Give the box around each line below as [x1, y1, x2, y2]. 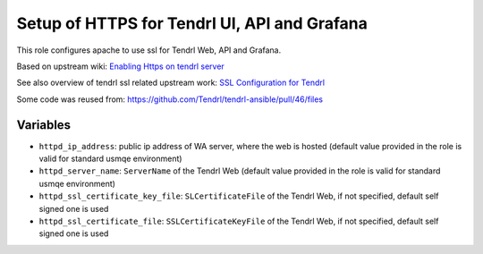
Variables [16, 117, 72, 132]
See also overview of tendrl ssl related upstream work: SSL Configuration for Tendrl [16, 77, 326, 89]
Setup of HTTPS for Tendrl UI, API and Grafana [16, 13, 369, 33]
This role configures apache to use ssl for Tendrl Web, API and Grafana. [16, 45, 282, 55]
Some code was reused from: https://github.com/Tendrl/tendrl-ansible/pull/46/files [16, 94, 324, 105]
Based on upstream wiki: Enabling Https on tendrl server [16, 61, 225, 72]
